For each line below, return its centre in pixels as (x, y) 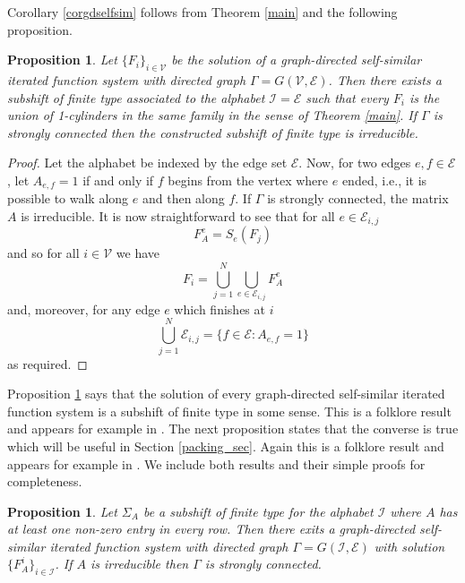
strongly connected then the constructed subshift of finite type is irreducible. (213, 132)
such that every (347, 97)
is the (425, 97)
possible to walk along (68, 198)
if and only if (118, 180)
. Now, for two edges (355, 163)
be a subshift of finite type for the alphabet (258, 511)
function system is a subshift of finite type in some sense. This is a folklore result (229, 411)
